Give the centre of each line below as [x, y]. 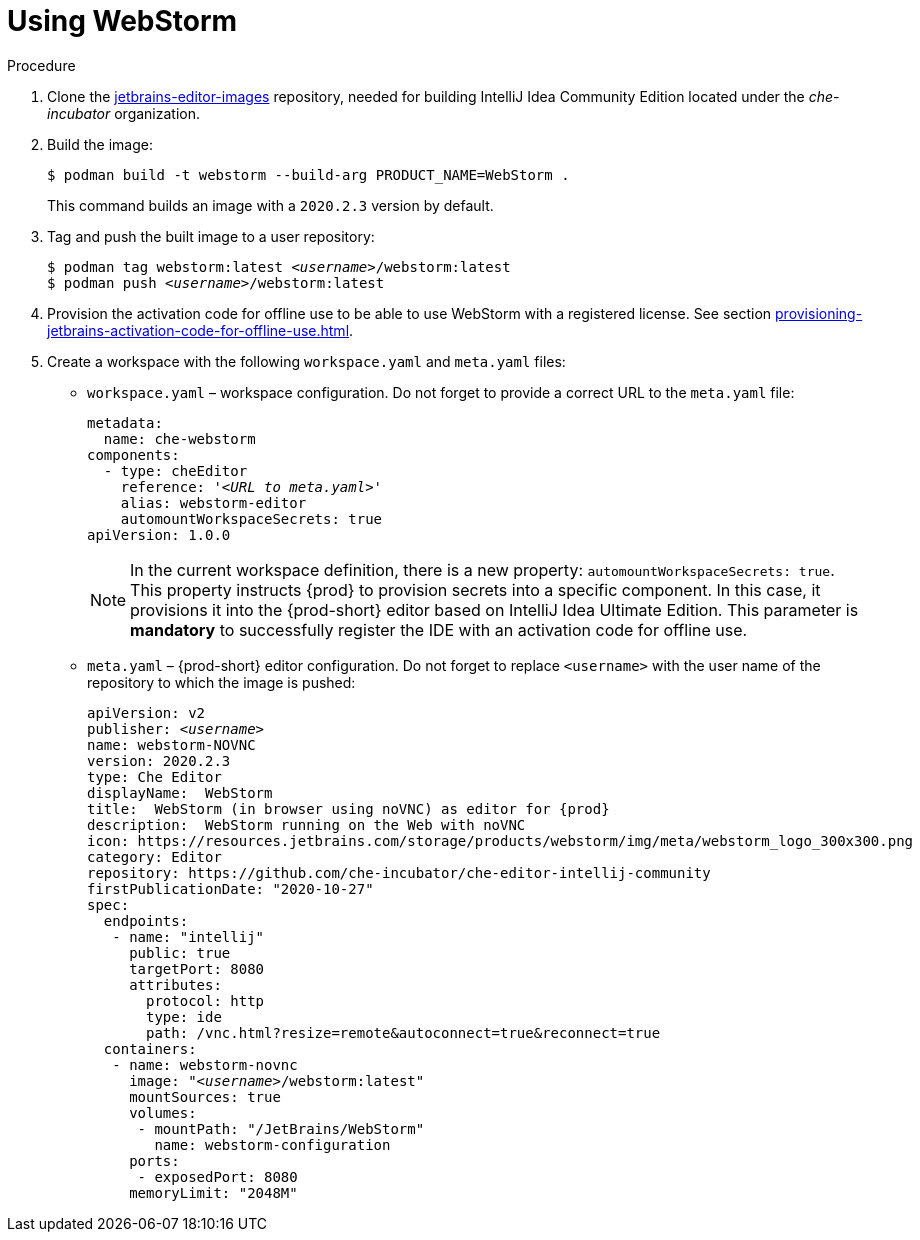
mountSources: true [205, 1096]
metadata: [125, 422]
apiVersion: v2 [146, 712]
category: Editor [154, 856]
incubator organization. [124, 113]
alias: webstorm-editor [213, 502]
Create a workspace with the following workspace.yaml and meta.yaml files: [306, 361]
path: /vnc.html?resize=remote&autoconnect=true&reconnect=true [403, 1032]
